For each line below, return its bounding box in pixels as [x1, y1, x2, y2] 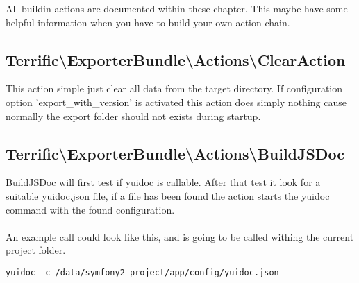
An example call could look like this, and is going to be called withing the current [6, 229, 354, 243]
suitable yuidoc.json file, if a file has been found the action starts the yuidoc [6, 188, 330, 203]
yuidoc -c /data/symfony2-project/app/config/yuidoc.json [6, 267, 279, 277]
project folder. [6, 243, 66, 257]
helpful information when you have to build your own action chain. [6, 15, 290, 29]
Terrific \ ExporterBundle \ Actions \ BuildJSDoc [6, 142, 344, 164]
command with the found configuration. [6, 202, 175, 216]
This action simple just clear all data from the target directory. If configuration [6, 81, 343, 96]
